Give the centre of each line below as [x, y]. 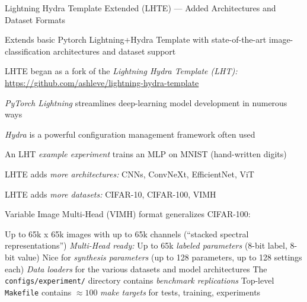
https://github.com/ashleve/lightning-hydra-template [102, 82]
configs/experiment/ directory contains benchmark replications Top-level [140, 280]
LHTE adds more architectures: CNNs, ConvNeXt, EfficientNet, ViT [129, 174]
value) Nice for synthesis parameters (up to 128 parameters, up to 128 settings [160, 257]
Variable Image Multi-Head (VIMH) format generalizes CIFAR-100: [128, 214]
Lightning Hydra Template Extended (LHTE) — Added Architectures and [140, 8]
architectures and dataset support [114, 51]
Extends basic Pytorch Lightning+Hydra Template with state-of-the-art [136, 39]
